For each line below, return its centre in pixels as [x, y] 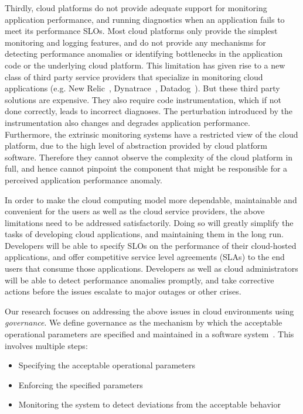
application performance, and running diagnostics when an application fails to [145, 19]
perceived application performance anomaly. [84, 179]
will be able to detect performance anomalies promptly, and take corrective [139, 280]
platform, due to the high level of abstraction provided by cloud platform [136, 146]
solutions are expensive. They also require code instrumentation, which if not [143, 99]
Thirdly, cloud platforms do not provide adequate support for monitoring [136, 8]
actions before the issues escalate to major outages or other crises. [123, 291]
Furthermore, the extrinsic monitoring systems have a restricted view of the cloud [151, 134]
